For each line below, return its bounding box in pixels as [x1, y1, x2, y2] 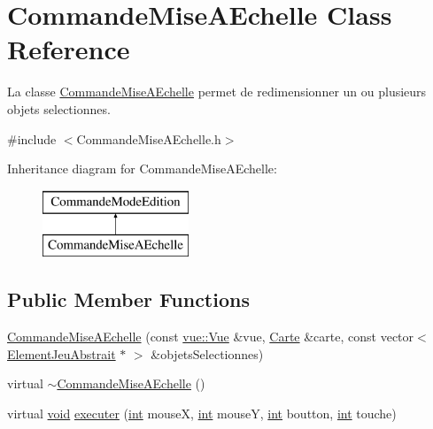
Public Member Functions [7, 286, 250, 313]
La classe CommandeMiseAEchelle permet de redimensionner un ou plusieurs [7, 82, 427, 101]
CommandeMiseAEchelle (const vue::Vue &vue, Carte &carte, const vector [7, 327, 414, 346]
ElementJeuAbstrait [7, 344, 116, 363]
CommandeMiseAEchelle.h [76, 129, 221, 148]
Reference [7, 31, 130, 67]
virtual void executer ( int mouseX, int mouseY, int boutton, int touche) [7, 403, 397, 422]
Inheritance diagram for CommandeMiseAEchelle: [7, 159, 277, 178]
